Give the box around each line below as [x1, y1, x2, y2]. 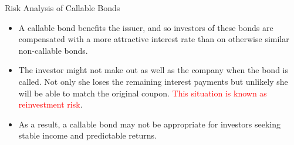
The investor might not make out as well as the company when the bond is [18, 64, 288, 76]
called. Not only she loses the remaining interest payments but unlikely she [18, 75, 288, 87]
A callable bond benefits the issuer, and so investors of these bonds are [18, 21, 273, 33]
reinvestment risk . [18, 98, 83, 111]
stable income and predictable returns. [18, 129, 157, 141]
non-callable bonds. [18, 44, 88, 56]
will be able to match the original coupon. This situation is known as [18, 87, 267, 99]
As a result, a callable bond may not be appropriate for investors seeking [18, 118, 281, 130]
